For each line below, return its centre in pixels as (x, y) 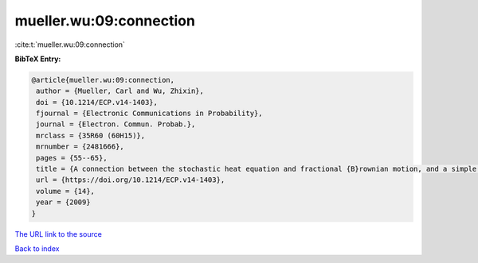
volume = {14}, (66, 191)
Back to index (37, 248)
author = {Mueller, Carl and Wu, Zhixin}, (120, 91)
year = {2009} (63, 202)
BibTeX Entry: (38, 59)
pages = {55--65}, (72, 158)
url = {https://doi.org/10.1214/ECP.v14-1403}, (131, 180)
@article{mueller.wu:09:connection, (103, 80)
